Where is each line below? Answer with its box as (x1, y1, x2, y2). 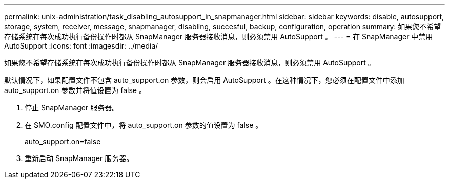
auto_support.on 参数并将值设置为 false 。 (4, 86, 146, 95)
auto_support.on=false (25, 137, 101, 146)
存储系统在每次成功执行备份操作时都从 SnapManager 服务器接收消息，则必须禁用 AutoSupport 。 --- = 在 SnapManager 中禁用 (4, 32, 433, 41)
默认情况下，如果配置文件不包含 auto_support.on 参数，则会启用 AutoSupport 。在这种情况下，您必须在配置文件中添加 (4, 76, 404, 84)
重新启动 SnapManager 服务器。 (25, 154, 134, 163)
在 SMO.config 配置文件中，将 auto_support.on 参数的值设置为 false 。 (25, 121, 263, 129)
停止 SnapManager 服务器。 (25, 103, 119, 112)
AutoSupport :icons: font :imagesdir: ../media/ (4, 41, 158, 50)
